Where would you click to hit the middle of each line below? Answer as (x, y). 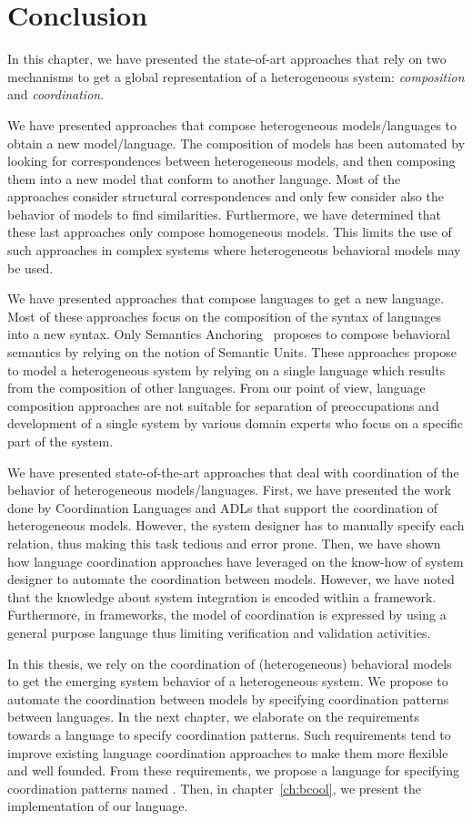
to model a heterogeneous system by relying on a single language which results (226, 369)
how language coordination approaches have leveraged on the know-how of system (236, 561)
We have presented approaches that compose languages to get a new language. (226, 298)
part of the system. (60, 441)
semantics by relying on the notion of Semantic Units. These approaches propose (232, 352)
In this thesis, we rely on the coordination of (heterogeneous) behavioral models (230, 663)
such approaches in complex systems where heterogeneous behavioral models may (234, 250)
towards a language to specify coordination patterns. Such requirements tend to (229, 734)
